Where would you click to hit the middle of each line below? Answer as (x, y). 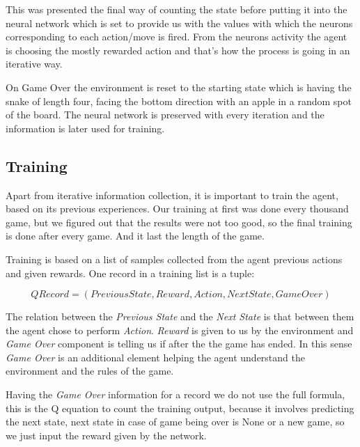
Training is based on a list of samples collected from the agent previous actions (174, 259)
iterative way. (34, 64)
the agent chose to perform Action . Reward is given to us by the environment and (180, 330)
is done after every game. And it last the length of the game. (135, 236)
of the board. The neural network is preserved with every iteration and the (165, 115)
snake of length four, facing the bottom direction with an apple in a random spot (179, 101)
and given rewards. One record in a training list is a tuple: (130, 273)
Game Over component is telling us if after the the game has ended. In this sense (179, 344)
